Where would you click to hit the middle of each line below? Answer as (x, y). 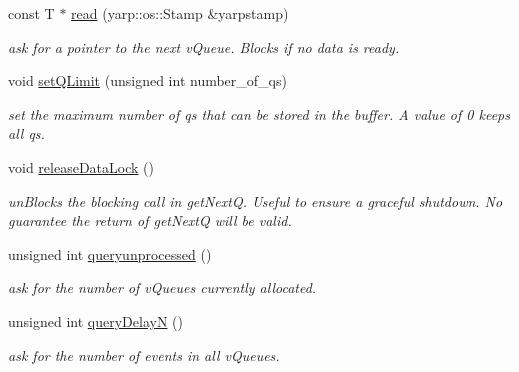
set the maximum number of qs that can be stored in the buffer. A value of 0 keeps (259, 113)
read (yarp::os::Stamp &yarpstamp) (180, 13)
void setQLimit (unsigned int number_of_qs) (147, 80)
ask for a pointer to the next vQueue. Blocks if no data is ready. (204, 46)
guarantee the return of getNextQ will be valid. (150, 220)
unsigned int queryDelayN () (95, 320)
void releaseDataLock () (81, 166)
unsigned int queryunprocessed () (110, 253)
